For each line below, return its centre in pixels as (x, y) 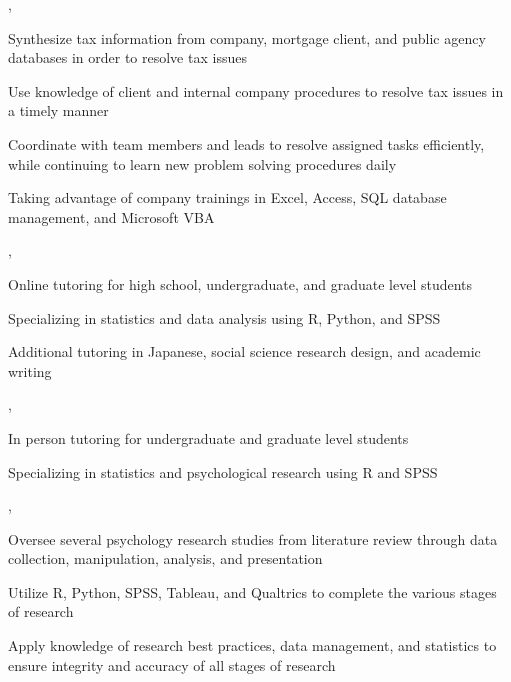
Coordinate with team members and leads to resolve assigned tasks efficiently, (246, 143)
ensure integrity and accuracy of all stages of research (172, 664)
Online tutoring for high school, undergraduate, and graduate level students (240, 283)
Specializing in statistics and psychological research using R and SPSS (223, 471)
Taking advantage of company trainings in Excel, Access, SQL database (227, 197)
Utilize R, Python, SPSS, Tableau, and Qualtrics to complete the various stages (252, 591)
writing (30, 370)
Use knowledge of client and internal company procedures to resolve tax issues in (256, 90)
